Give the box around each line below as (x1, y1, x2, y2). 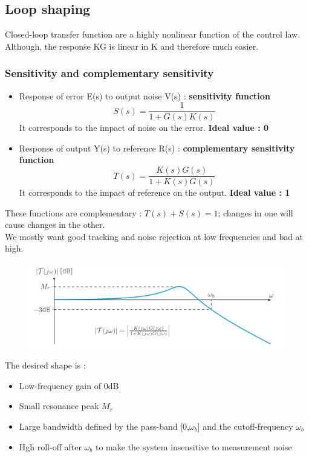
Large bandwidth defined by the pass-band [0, (19, 420, 189, 433)
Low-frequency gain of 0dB (19, 379, 119, 392)
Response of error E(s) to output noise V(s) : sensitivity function (19, 89, 270, 102)
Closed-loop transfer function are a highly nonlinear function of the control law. (5, 28, 301, 41)
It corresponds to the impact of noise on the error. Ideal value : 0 (19, 121, 269, 134)
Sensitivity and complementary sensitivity (5, 65, 214, 81)
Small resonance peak (19, 399, 99, 412)
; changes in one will (218, 206, 293, 219)
